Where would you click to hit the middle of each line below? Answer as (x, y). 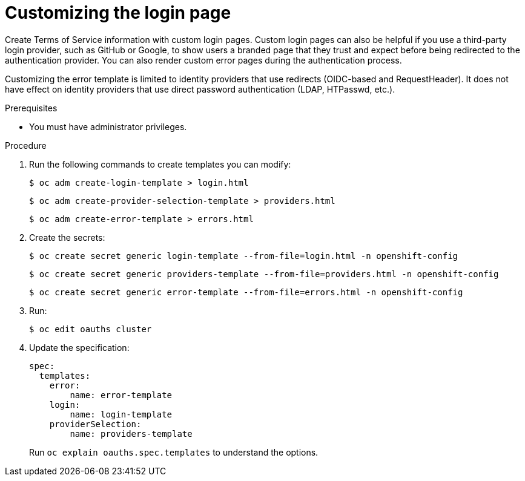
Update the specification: (79, 347)
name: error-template (121, 395)
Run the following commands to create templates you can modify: (160, 164)
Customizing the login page (118, 13)
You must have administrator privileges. (108, 126)
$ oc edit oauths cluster (91, 329)
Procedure (26, 145)
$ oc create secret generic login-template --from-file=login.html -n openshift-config (244, 256)
